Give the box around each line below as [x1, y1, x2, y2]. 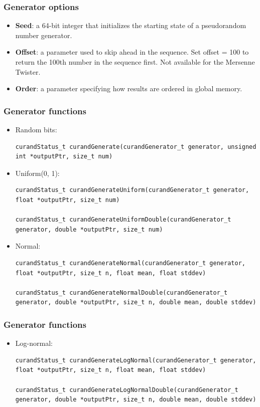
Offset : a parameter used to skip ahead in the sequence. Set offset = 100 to [15, 47, 249, 57]
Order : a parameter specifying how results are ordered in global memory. [15, 83, 242, 94]
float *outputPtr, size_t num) [15, 196, 120, 203]
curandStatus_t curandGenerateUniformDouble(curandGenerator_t [15, 216, 231, 224]
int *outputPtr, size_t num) [15, 153, 113, 160]
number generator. [15, 30, 72, 40]
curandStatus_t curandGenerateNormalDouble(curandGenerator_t [15, 289, 228, 296]
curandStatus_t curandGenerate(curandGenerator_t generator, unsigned [15, 143, 256, 150]
